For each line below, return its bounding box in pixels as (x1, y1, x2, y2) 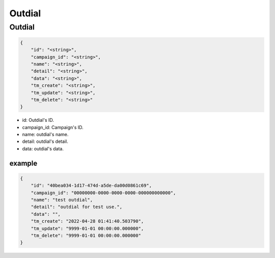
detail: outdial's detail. (22, 138, 68, 145)
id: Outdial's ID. (22, 117, 54, 123)
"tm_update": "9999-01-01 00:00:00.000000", (31, 225, 144, 231)
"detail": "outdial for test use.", (31, 204, 122, 210)
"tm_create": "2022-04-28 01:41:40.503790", (31, 218, 144, 224)
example (9, 159, 38, 168)
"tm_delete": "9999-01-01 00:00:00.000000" (31, 233, 141, 238)
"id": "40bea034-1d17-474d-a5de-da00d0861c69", (31, 183, 152, 189)
